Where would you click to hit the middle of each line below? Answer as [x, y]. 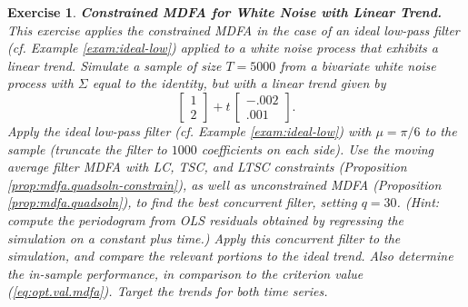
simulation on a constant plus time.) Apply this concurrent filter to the [204, 238]
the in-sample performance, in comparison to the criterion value [185, 273]
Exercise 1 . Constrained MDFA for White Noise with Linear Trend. [224, 12]
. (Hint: [418, 202]
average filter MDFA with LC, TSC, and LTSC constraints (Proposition [207, 167]
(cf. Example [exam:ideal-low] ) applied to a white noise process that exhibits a [223, 48]
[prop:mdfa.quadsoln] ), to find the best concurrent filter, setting [182, 202]
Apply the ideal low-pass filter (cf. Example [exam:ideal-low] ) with [189, 130]
